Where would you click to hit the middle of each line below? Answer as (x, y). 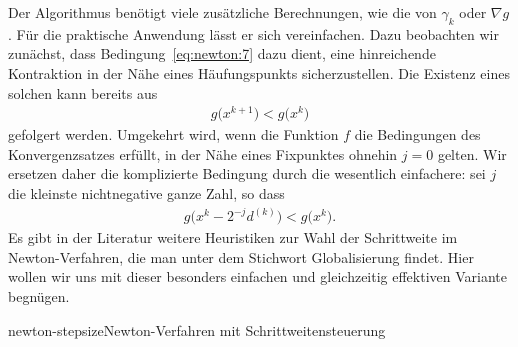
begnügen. (39, 295)
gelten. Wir (472, 153)
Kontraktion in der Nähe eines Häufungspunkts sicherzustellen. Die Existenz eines (259, 72)
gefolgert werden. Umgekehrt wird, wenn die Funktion (173, 134)
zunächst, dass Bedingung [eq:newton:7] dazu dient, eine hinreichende (222, 53)
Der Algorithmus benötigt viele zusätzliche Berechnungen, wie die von (222, 12)
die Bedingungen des (417, 134)
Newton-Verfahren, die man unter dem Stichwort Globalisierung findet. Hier (241, 256)
